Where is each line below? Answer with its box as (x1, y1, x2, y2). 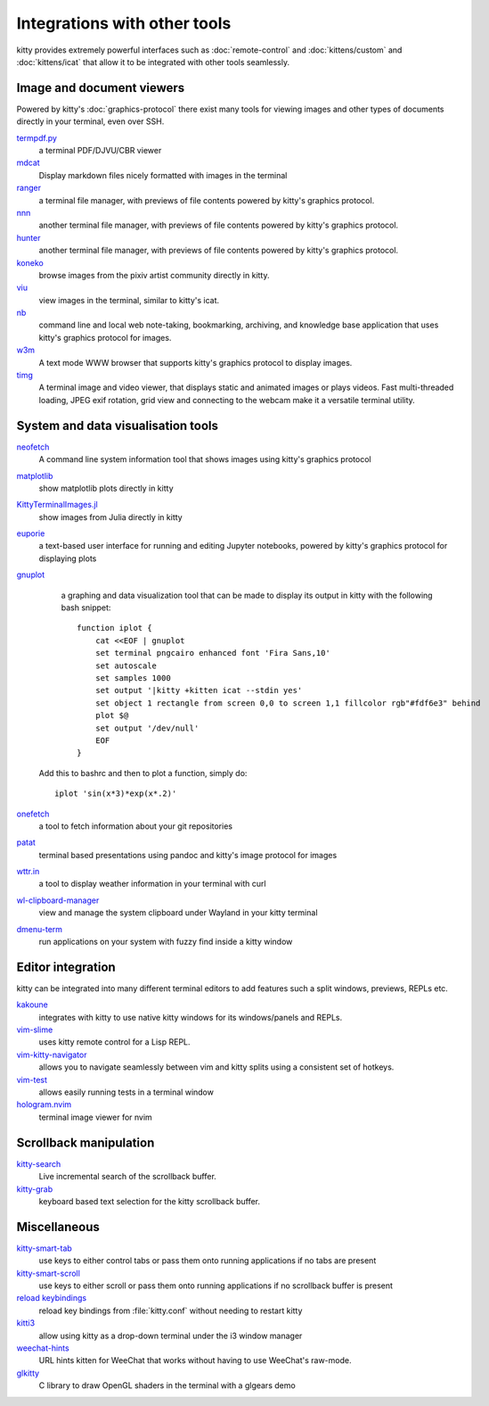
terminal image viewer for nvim (38, 1112, 153, 1122)
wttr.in (16, 866, 40, 877)
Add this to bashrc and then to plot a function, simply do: (38, 767, 248, 778)
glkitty (16, 1368, 40, 1378)
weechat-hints (16, 1343, 70, 1353)
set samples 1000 (94, 673, 171, 682)
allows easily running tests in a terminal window (38, 1087, 214, 1097)
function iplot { (77, 623, 152, 633)
